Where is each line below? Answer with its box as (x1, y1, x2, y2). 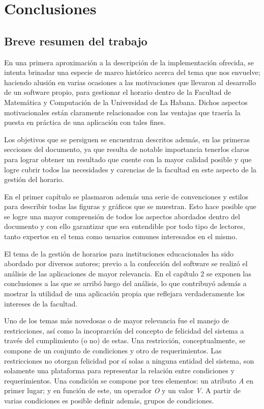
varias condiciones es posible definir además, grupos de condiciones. (4, 395, 214, 405)
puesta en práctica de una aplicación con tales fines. (4, 117, 166, 127)
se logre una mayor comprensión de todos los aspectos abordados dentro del (4, 211, 240, 221)
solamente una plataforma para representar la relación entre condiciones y (4, 365, 234, 376)
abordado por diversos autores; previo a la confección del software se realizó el (4, 258, 248, 269)
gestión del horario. (4, 174, 64, 185)
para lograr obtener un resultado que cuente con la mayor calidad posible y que (4, 154, 252, 164)
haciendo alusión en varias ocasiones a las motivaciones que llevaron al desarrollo (4, 76, 256, 87)
